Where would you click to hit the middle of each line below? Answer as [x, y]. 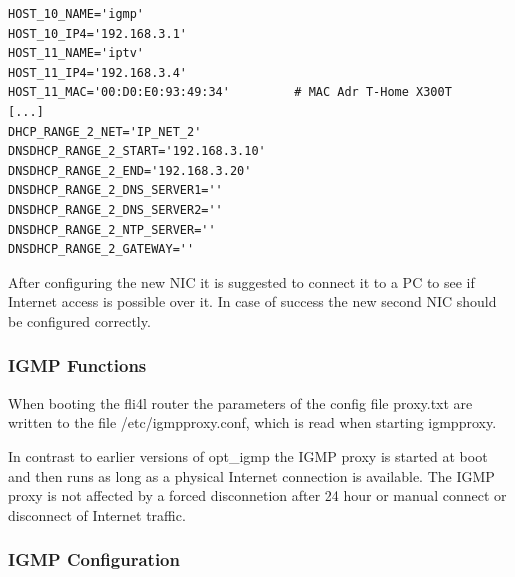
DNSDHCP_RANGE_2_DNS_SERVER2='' [115, 209]
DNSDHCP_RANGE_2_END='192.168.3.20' [130, 170]
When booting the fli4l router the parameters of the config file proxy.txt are [240, 402]
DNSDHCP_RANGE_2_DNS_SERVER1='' [115, 190]
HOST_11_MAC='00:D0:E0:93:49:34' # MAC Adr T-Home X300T [230, 92]
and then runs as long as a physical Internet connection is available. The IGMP [251, 475]
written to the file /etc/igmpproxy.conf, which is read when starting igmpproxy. [252, 422]
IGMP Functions [77, 365]
